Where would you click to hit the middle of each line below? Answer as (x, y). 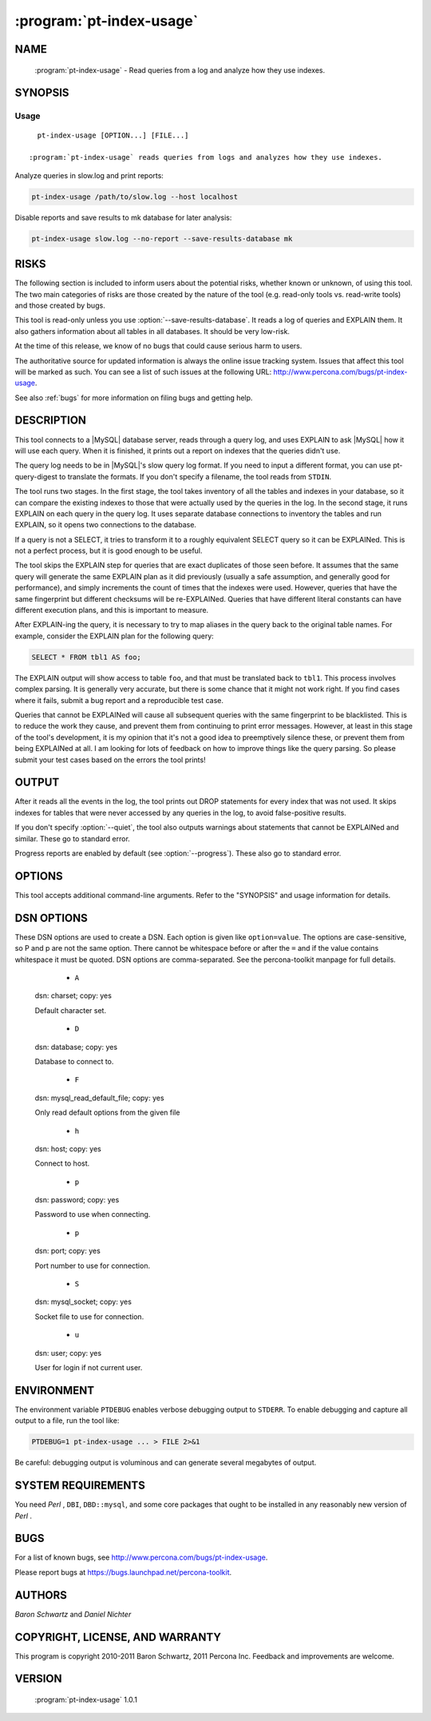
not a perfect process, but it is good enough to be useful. (109, 550)
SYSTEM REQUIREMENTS (80, 1486)
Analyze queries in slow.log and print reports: (89, 175)
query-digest (36, 476)
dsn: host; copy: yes (68, 1149)
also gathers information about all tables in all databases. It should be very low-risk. (152, 331)
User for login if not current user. (89, 1367)
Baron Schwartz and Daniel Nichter (73, 1614)
